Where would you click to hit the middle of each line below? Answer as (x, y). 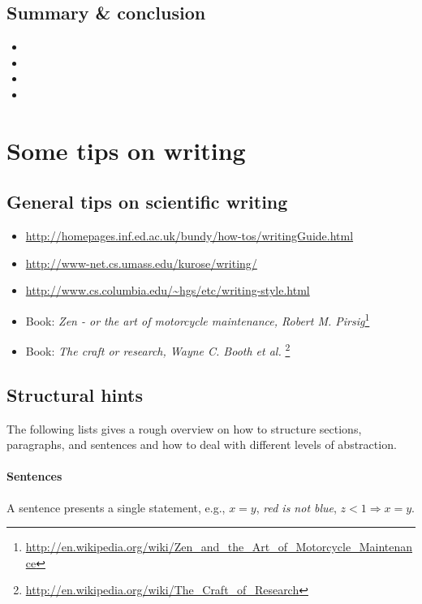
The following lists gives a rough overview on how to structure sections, (184, 428)
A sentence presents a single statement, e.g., (116, 507)
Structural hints (75, 394)
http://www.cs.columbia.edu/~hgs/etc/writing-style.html (168, 290)
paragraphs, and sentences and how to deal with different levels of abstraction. (202, 444)
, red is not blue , (296, 507)
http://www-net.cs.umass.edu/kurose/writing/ (141, 263)
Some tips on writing (126, 150)
